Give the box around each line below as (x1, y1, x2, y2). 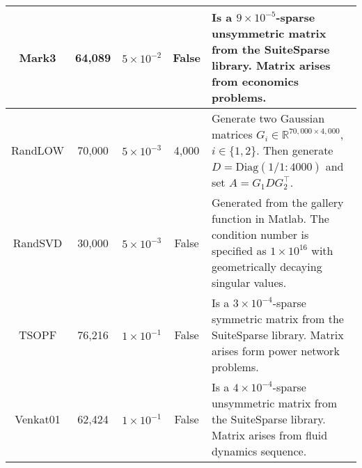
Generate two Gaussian (211, 110, 325, 126)
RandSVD (13, 234, 63, 251)
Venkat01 (15, 411, 61, 427)
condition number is (211, 226, 309, 242)
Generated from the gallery (211, 194, 344, 210)
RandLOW (11, 142, 65, 158)
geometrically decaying (211, 258, 322, 274)
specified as (211, 242, 267, 258)
